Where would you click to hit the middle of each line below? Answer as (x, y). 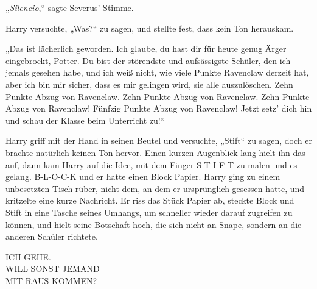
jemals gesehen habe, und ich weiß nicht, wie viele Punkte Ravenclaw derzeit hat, (157, 72)
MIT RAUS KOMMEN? (51, 280)
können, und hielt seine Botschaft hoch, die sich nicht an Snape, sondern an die (154, 224)
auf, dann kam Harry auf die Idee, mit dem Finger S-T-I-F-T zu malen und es (152, 164)
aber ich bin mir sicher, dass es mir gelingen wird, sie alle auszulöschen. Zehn (149, 84)
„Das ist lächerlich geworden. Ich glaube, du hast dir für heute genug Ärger (146, 48)
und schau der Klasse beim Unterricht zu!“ (85, 120)
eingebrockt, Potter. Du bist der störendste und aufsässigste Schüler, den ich (148, 60)
